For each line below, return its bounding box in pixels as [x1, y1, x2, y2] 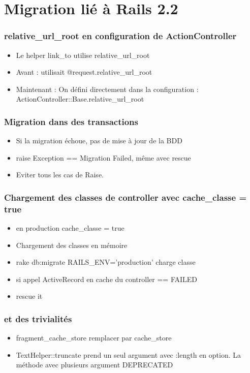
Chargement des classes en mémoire [16, 239, 128, 250]
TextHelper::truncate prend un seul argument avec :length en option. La [16, 349, 241, 360]
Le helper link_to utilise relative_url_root [16, 49, 150, 60]
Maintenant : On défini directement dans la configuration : [16, 83, 199, 94]
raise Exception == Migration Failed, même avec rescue [16, 152, 191, 163]
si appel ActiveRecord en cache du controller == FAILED [16, 273, 197, 284]
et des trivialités [4, 313, 72, 325]
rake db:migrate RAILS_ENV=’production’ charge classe [16, 257, 196, 267]
